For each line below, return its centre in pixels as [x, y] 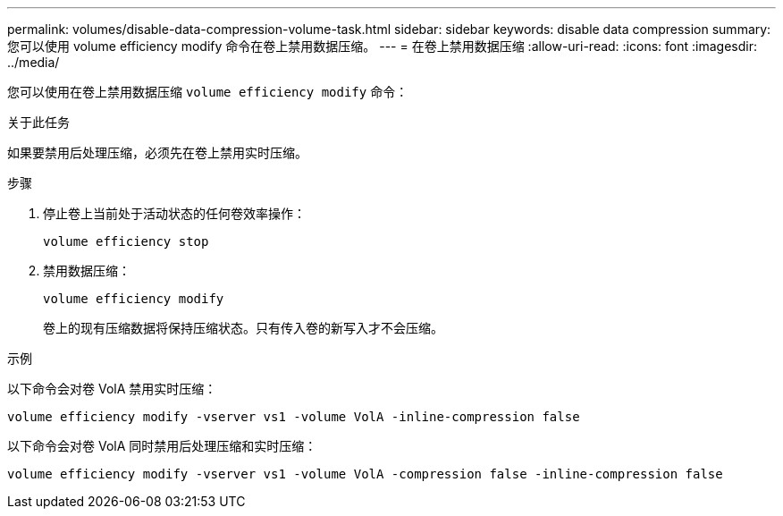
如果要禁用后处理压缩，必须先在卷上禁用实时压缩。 [157, 152]
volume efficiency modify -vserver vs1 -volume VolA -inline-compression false [294, 417]
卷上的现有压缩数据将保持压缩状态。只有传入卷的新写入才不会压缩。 [243, 328]
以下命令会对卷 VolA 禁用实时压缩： [112, 389]
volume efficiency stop [126, 241]
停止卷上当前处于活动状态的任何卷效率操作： [174, 213]
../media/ [34, 62]
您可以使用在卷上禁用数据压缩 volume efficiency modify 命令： [208, 92]
